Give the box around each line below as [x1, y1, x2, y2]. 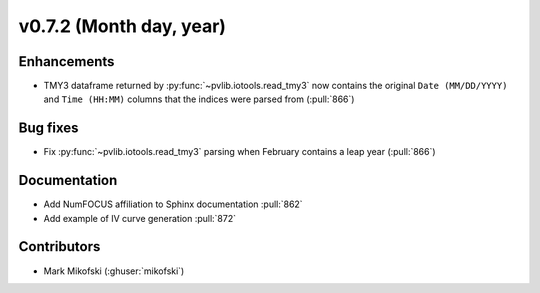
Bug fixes [18, 120, 79, 137]
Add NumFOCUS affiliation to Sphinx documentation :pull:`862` [43, 198, 304, 210]
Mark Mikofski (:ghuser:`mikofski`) [43, 265, 185, 277]
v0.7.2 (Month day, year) [18, 15, 227, 37]
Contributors [18, 238, 101, 255]
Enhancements [18, 53, 115, 70]
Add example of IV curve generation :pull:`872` [43, 212, 237, 224]
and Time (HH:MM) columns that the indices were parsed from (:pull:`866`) [43, 93, 355, 105]
